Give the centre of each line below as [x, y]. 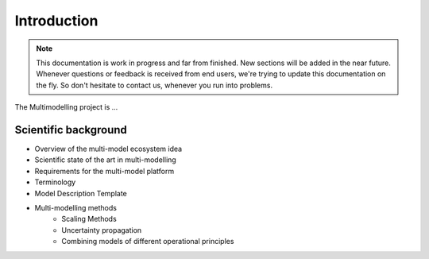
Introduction [56, 21]
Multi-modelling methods [75, 207]
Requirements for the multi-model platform [104, 171]
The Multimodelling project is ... [66, 107]
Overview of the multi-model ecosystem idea [108, 149]
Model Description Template [81, 193]
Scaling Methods [89, 219]
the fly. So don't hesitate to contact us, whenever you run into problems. [155, 85]
